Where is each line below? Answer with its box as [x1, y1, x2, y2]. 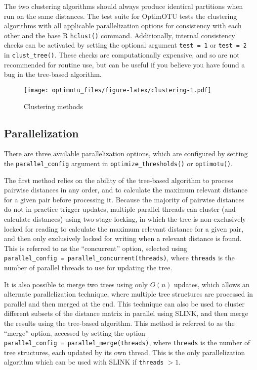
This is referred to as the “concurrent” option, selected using [4, 243, 187, 253]
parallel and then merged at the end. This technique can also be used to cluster [4, 298, 245, 308]
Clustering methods [24, 101, 83, 111]
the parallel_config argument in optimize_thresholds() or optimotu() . [4, 158, 233, 168]
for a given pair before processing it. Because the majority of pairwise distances [4, 194, 245, 204]
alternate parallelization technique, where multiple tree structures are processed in [4, 289, 253, 299]
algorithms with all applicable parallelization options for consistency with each [4, 20, 242, 31]
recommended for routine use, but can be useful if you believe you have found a [4, 59, 245, 69]
